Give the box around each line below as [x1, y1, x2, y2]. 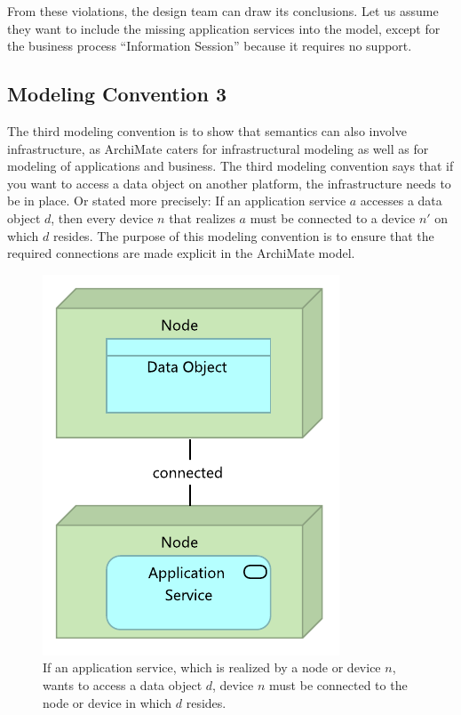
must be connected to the [269, 675, 408, 694]
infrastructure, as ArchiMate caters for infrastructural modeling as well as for [7, 139, 429, 157]
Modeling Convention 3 [7, 80, 227, 108]
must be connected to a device [250, 208, 416, 227]
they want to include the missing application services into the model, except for [7, 19, 441, 37]
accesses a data [360, 191, 442, 210]
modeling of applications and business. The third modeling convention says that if [7, 157, 454, 175]
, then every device [51, 208, 154, 227]
